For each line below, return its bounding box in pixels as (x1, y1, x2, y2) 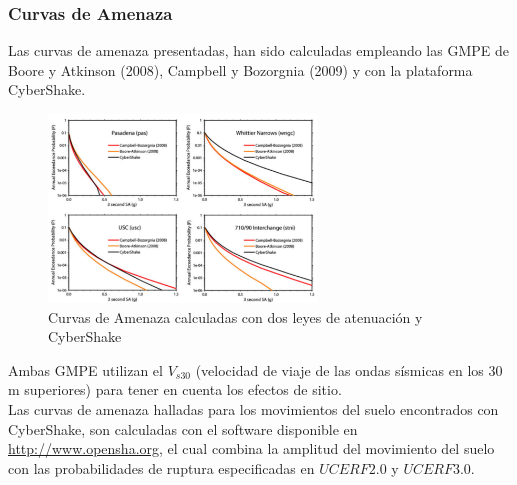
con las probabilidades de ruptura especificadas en (8, 457, 315, 478)
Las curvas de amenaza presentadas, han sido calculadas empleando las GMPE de (8, 40, 509, 61)
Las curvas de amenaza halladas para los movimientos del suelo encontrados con (8, 398, 499, 419)
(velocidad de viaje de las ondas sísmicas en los (195, 359, 484, 380)
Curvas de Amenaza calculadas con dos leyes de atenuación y (48, 306, 423, 327)
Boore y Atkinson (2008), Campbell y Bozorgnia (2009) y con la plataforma (8, 59, 473, 80)
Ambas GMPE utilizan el (8, 359, 163, 380)
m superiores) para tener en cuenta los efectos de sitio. (8, 379, 342, 400)
